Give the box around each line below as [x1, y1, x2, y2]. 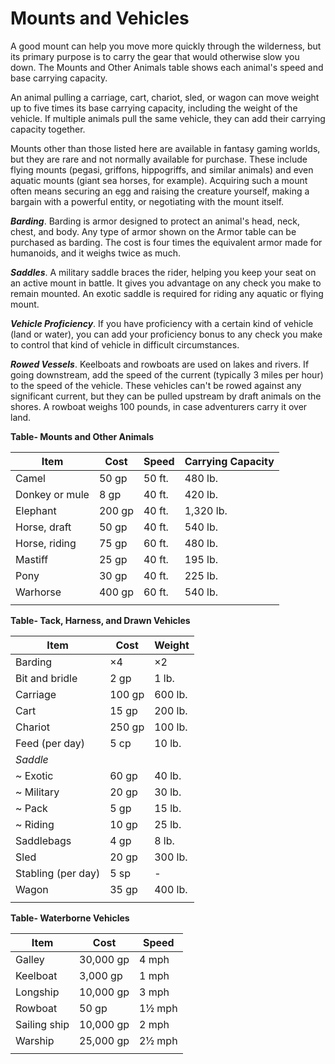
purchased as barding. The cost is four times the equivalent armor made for [10, 236, 323, 248]
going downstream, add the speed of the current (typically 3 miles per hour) [10, 368, 324, 381]
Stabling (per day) [15, 866, 101, 880]
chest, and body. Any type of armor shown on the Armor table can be [10, 225, 297, 237]
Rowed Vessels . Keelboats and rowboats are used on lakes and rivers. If [10, 358, 310, 370]
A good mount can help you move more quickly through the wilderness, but [10, 40, 322, 52]
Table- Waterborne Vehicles [10, 912, 130, 924]
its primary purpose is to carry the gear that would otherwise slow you [10, 50, 300, 62]
